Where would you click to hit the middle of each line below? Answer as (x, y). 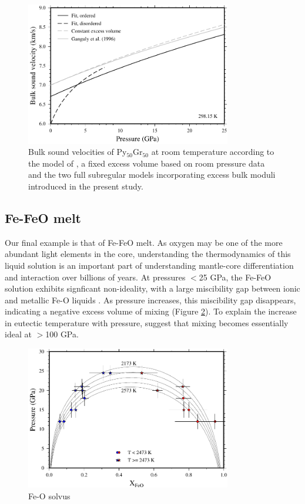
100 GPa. (62, 334)
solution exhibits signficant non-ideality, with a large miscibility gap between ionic (152, 288)
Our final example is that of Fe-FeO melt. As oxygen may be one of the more (144, 242)
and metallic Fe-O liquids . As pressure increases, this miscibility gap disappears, (150, 300)
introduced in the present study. (86, 186)
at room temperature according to (213, 152)
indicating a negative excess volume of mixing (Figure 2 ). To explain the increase (151, 311)
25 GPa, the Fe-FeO (235, 277)
